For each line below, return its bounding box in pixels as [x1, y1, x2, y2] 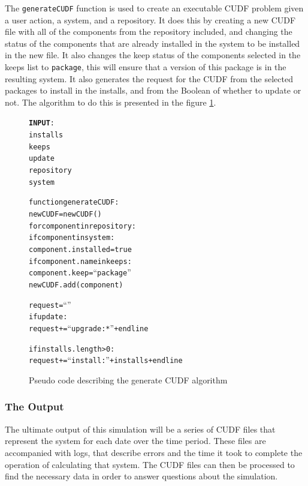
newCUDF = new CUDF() [29, 210, 102, 219]
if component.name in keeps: [29, 257, 132, 266]
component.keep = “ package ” [29, 266, 131, 278]
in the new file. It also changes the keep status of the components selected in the [5, 49, 301, 61]
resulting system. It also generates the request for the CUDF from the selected [5, 72, 293, 85]
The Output [5, 399, 64, 414]
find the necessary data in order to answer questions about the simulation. [5, 470, 278, 482]
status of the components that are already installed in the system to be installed [5, 37, 300, 49]
